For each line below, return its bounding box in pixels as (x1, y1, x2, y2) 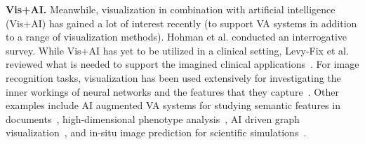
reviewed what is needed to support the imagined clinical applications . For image (6, 57, 359, 71)
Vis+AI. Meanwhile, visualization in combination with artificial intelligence (6, 2, 336, 16)
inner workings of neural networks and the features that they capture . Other (6, 84, 339, 99)
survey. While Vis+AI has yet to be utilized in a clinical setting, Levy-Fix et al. (6, 43, 349, 57)
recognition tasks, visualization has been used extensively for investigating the (6, 70, 341, 85)
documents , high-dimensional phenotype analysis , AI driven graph (6, 111, 300, 126)
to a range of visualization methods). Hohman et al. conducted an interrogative (6, 29, 347, 44)
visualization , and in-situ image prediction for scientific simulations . (6, 125, 307, 140)
